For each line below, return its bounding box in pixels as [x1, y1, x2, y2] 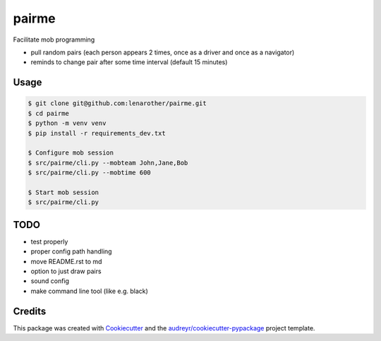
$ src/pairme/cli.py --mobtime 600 [28, 169, 151, 177]
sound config [30, 277, 70, 285]
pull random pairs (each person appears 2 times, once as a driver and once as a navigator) [30, 48, 295, 56]
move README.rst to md [30, 257, 102, 265]
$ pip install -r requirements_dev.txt [28, 129, 166, 137]
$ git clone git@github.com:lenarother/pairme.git [28, 100, 207, 107]
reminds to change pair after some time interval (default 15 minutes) [30, 58, 228, 66]
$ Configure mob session [28, 149, 114, 157]
